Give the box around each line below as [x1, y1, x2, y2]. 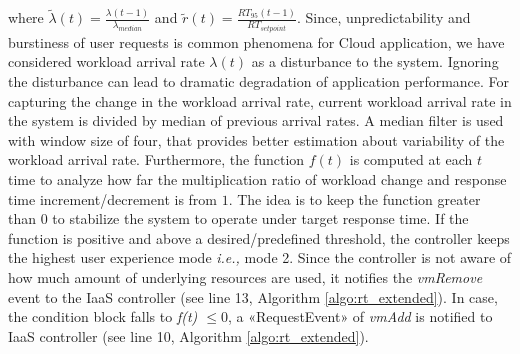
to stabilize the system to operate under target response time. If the [52, 208, 469, 229]
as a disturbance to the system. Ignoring [251, 51, 499, 72]
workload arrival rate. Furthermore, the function [8, 149, 305, 170]
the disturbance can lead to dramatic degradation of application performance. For [8, 70, 510, 91]
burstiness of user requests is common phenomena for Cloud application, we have [8, 31, 505, 52]
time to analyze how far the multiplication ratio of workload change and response [8, 168, 507, 189]
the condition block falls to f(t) [8, 306, 198, 327]
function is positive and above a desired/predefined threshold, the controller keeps [8, 227, 510, 248]
